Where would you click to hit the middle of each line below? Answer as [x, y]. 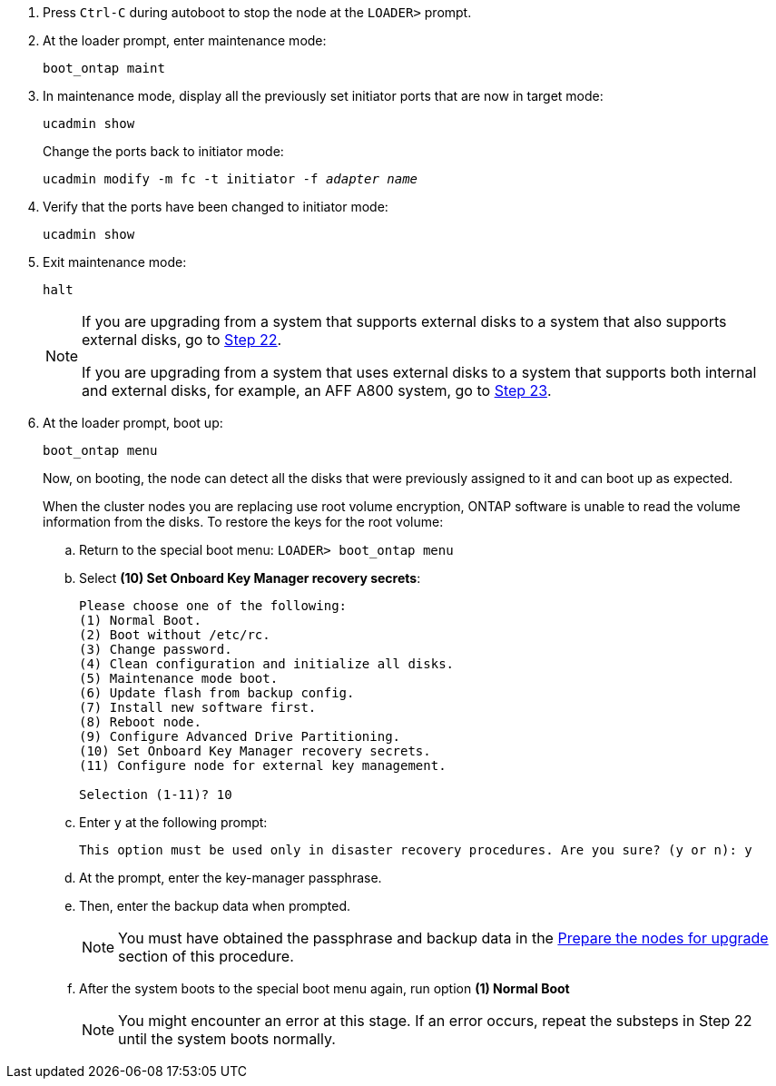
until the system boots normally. [227, 1039]
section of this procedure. [206, 956]
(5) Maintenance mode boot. [179, 678]
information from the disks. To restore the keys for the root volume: [243, 522]
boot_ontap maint [104, 68]
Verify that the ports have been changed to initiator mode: [216, 207]
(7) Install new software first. [198, 707]
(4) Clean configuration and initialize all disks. [267, 664]
